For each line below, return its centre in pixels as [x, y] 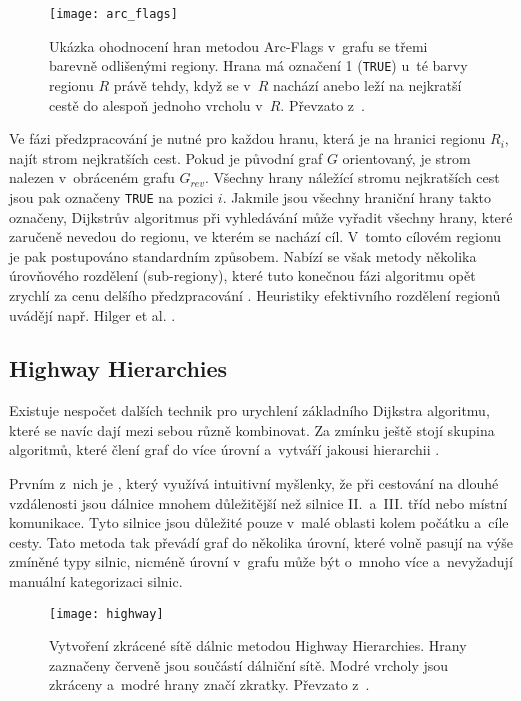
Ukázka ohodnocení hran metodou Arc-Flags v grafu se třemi [238, 45]
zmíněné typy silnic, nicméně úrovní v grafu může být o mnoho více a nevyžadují [261, 561]
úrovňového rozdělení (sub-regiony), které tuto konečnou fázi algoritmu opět [242, 275]
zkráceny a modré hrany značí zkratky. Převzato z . [209, 684]
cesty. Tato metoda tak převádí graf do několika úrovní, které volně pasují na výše [261, 541]
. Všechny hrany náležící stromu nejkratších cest [352, 177]
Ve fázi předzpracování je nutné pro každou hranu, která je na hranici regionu [247, 138]
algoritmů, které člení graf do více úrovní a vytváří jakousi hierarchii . [224, 449]
